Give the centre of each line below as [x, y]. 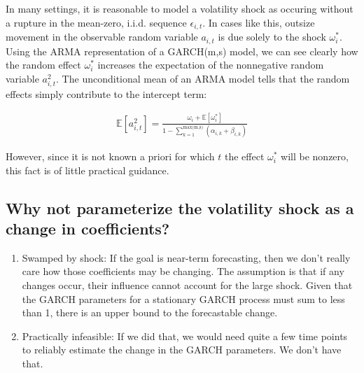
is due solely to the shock [272, 37]
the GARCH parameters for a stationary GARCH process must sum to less [183, 298]
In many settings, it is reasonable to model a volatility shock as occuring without [180, 8]
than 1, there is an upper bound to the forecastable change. [150, 312]
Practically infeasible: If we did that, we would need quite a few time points [185, 336]
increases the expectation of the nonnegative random [211, 65]
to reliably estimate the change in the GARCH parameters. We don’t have [182, 350]
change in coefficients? [88, 228]
